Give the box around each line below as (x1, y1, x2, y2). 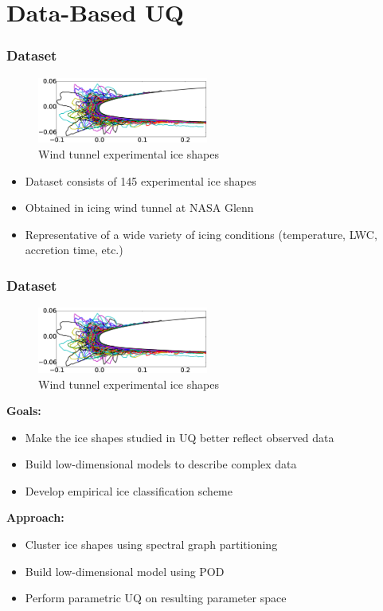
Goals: (6, 402, 41, 419)
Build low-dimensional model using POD (25, 562, 225, 579)
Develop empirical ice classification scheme (25, 482, 233, 499)
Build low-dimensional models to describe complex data (25, 456, 297, 472)
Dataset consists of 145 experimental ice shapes (25, 172, 256, 189)
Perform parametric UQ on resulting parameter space (25, 589, 287, 606)
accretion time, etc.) (25, 241, 123, 258)
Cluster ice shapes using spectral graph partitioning (25, 536, 278, 553)
